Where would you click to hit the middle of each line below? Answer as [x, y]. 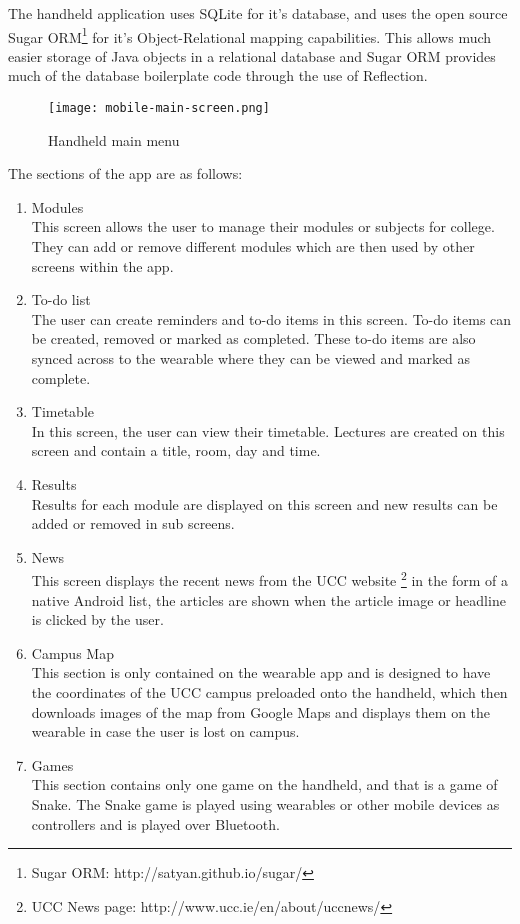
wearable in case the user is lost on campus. [165, 731]
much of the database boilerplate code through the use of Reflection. [218, 75]
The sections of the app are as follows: [125, 173]
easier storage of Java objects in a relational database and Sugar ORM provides [252, 55]
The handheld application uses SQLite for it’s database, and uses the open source [258, 13]
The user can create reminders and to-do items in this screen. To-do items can [271, 318]
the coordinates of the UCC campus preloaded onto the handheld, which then [269, 692]
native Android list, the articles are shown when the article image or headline [268, 599]
